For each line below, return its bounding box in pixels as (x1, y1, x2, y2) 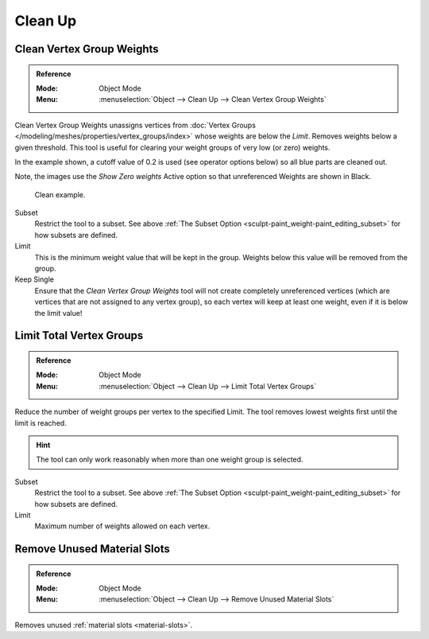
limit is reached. (14, 418, 67, 427)
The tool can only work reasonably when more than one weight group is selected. (36, 454, 303, 465)
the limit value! (34, 308, 83, 318)
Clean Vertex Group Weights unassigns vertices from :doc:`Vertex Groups (14, 120, 256, 130)
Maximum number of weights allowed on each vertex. (34, 521, 211, 531)
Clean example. (34, 189, 86, 199)
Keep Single (14, 275, 55, 284)
